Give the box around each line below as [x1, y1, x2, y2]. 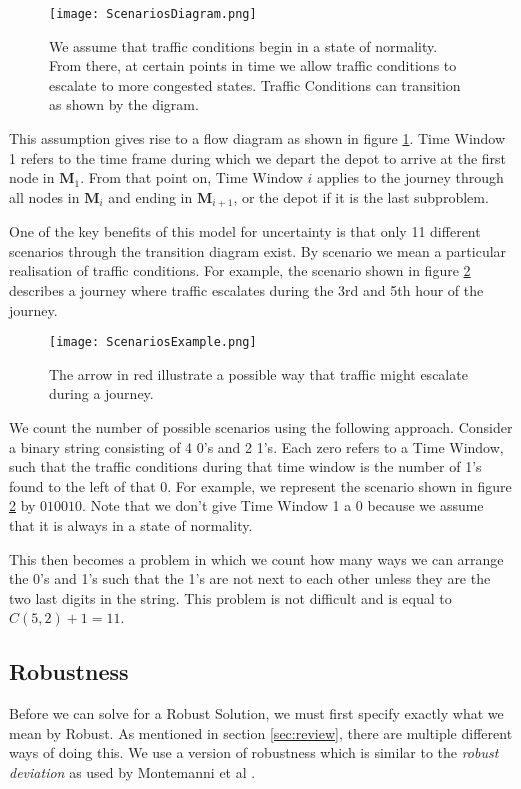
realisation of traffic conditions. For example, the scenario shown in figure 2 [9, 260, 471, 281]
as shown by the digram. [49, 94, 199, 115]
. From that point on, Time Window [80, 167, 303, 188]
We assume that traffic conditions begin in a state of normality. [49, 35, 438, 56]
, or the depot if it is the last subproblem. [233, 186, 489, 207]
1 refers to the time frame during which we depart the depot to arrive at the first [9, 147, 507, 168]
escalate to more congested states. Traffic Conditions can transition [49, 74, 461, 95]
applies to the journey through [317, 167, 504, 188]
